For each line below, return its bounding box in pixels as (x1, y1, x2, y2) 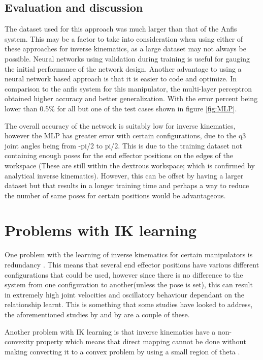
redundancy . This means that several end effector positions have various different (5, 259, 259, 270)
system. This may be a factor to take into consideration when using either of (5, 33, 243, 44)
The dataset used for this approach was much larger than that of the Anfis (5, 23, 237, 34)
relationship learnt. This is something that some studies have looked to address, (5, 299, 253, 310)
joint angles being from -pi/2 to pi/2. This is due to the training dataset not (5, 140, 242, 151)
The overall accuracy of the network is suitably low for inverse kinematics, (5, 120, 236, 131)
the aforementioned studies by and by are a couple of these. (5, 309, 190, 319)
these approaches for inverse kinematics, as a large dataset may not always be (5, 43, 246, 54)
